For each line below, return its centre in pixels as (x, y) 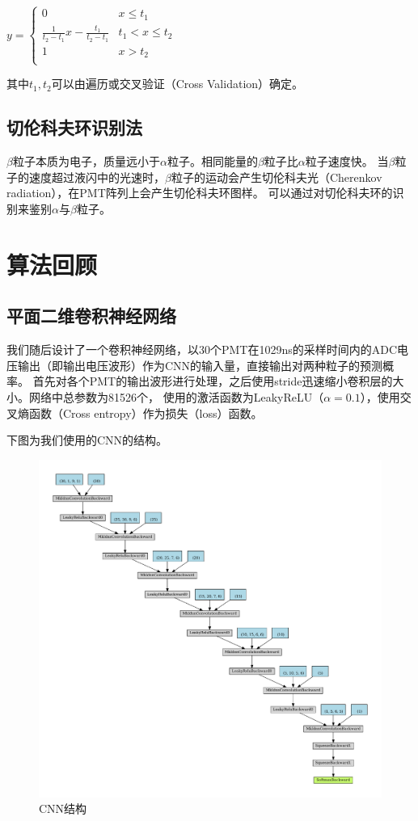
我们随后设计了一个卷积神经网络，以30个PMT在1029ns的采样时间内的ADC (202, 349)
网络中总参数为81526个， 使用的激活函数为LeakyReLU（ (176, 397)
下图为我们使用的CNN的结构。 (87, 440)
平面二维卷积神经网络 (91, 316)
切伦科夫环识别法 (74, 127)
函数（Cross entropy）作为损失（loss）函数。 (146, 413)
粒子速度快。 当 (347, 161)
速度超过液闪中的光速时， (97, 177)
